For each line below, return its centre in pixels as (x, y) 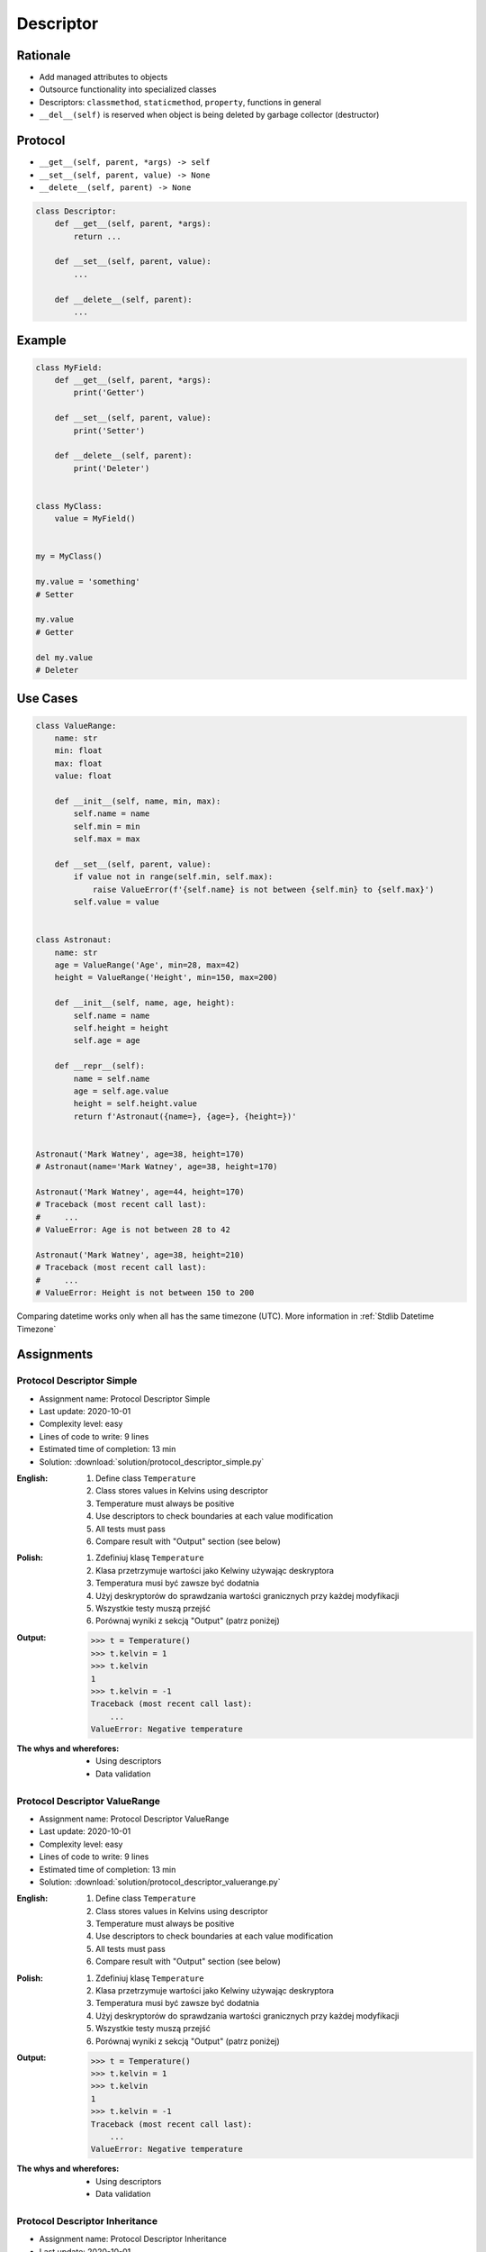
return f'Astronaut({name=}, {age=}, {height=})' (185, 1116)
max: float (78, 763)
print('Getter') (109, 393)
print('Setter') (109, 431)
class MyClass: (69, 506)
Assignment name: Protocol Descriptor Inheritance (133, 2239)
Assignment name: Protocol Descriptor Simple (125, 1398)
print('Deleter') (112, 468)
